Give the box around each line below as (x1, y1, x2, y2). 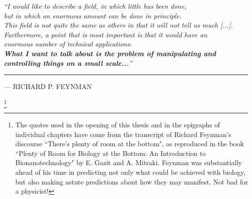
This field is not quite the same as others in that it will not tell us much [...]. (4, 20, 233, 30)
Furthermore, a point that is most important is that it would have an (4, 29, 207, 39)
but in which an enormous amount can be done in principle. (4, 10, 182, 20)
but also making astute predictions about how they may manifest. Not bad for (15, 176, 248, 186)
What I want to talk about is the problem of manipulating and (4, 48, 216, 58)
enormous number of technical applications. (4, 39, 132, 49)
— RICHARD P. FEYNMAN (4, 81, 92, 92)
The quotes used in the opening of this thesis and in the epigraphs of (15, 120, 220, 130)
